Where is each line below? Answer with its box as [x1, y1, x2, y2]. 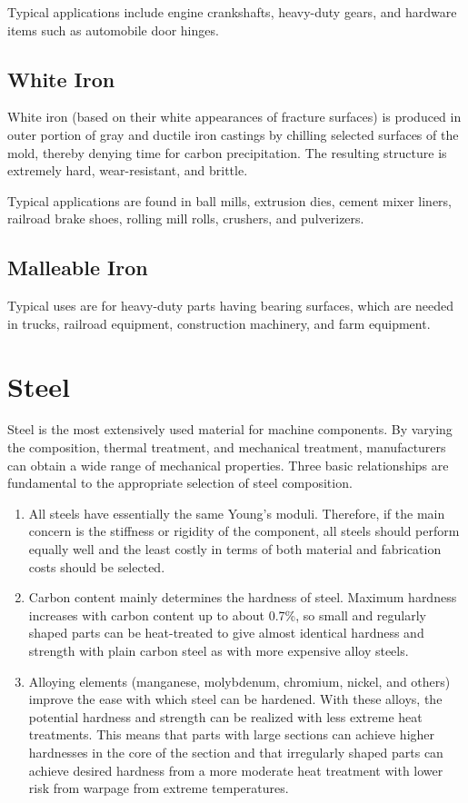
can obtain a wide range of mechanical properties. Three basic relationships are [7, 455, 449, 474]
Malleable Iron [7, 253, 148, 282]
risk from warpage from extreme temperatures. [28, 778, 289, 798]
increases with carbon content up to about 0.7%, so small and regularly [28, 605, 426, 624]
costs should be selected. [28, 557, 165, 576]
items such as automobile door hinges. [7, 20, 219, 39]
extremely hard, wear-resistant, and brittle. [7, 161, 248, 180]
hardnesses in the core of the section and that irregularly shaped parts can [28, 742, 443, 761]
